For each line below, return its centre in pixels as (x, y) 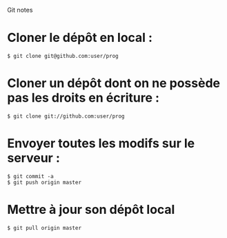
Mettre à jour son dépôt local (91, 210)
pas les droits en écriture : (83, 98)
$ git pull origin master (44, 228)
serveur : (33, 158)
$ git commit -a (30, 176)
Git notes (20, 10)
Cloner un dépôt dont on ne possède (114, 84)
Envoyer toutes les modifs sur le (101, 143)
